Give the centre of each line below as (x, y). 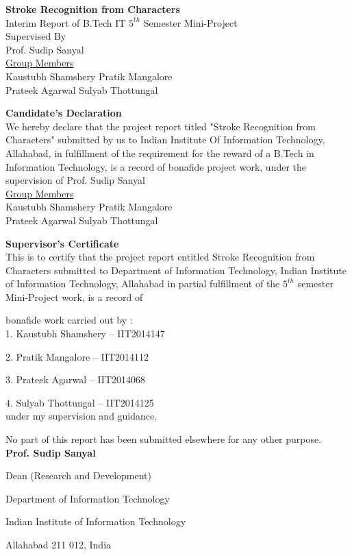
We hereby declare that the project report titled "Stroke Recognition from (161, 126)
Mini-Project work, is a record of (74, 297)
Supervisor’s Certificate (62, 243)
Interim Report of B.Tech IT (66, 22)
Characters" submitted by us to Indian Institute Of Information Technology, (165, 140)
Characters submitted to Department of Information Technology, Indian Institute (176, 270)
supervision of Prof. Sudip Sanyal (75, 180)
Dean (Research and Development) (79, 475)
